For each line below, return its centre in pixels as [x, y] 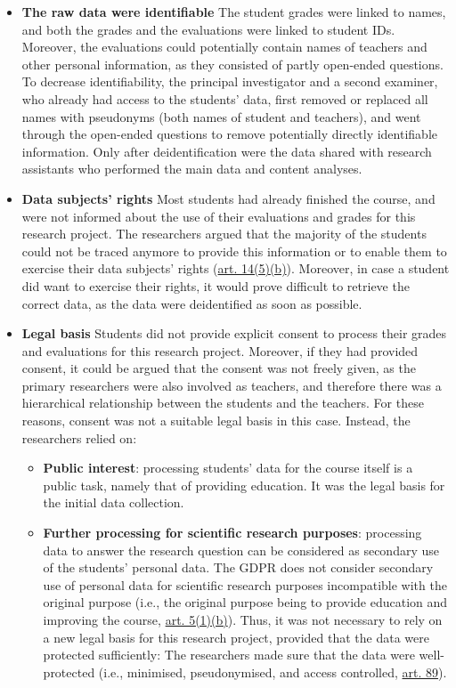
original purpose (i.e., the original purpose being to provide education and [245, 602]
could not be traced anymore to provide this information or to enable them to [234, 251]
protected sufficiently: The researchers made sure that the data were [229, 655]
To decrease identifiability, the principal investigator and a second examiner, [230, 81]
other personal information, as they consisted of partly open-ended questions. [232, 64]
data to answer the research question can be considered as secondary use [241, 550]
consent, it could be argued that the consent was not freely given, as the [219, 368]
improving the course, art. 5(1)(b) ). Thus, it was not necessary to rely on [243, 619]
